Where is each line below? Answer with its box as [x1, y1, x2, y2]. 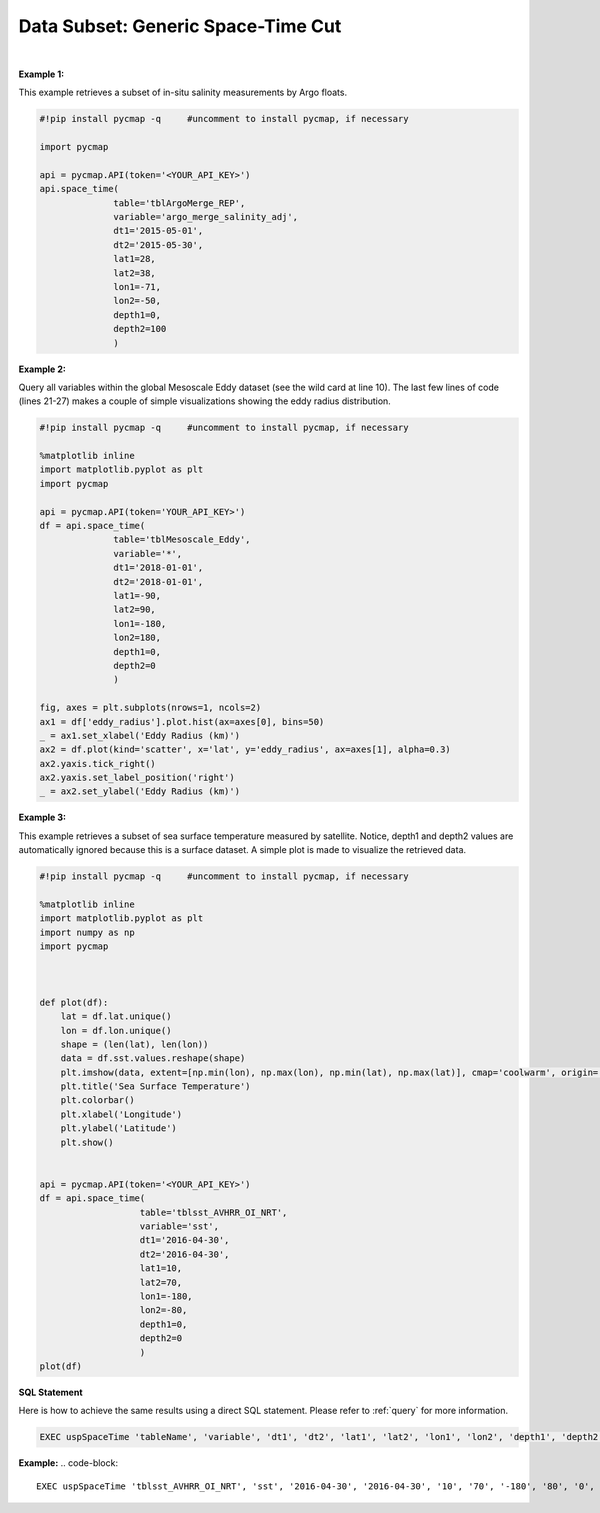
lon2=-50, [113, 295, 162, 307]
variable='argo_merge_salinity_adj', [113, 211, 299, 223]
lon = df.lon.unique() [60, 1025, 172, 1036]
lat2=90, [113, 604, 157, 615]
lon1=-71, [113, 281, 162, 292]
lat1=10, [139, 1263, 183, 1274]
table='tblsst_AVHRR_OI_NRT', [139, 1206, 288, 1218]
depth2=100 [113, 323, 167, 335]
